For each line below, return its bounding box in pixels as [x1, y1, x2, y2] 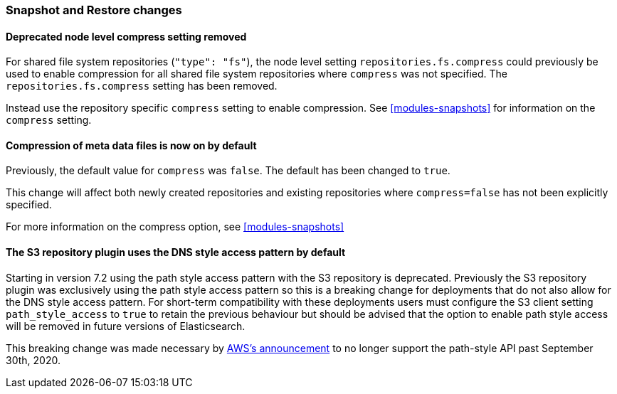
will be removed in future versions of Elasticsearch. [6, 319, 246, 332]
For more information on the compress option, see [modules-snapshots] [6, 220, 344, 233]
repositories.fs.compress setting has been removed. [6, 80, 278, 92]
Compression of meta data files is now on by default [6, 139, 257, 151]
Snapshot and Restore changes [6, 3, 182, 17]
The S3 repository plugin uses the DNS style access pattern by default [6, 246, 346, 259]
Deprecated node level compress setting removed [6, 30, 247, 43]
